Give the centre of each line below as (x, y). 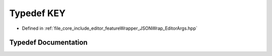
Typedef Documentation (48, 43)
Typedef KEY (37, 13)
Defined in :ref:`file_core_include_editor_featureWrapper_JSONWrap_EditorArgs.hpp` (110, 28)
